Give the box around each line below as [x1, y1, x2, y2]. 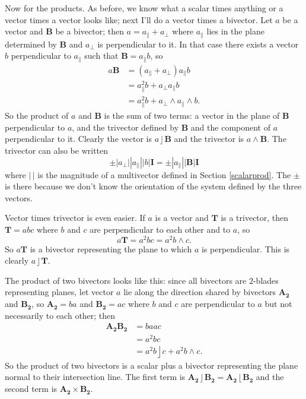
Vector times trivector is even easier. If [5, 211, 145, 224]
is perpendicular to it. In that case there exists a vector [97, 37, 299, 50]
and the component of [190, 121, 271, 133]
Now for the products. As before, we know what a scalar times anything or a [5, 2, 283, 14]
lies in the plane [206, 25, 264, 37]
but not [264, 297, 292, 310]
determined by [5, 37, 57, 50]
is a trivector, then [221, 211, 289, 224]
